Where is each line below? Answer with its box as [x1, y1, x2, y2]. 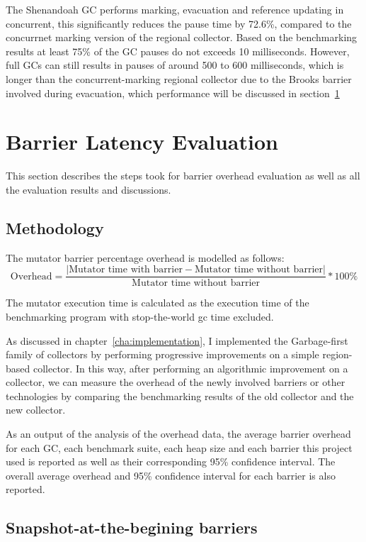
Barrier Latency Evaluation [6, 127, 278, 156]
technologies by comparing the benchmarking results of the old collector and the [6, 388, 354, 403]
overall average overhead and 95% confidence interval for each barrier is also [6, 468, 336, 482]
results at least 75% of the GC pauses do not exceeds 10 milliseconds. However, [6, 43, 350, 58]
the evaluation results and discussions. [6, 182, 171, 197]
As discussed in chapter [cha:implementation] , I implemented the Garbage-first [6, 333, 348, 348]
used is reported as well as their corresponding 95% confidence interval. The [6, 454, 336, 469]
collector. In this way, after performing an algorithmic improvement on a [33, 360, 348, 375]
